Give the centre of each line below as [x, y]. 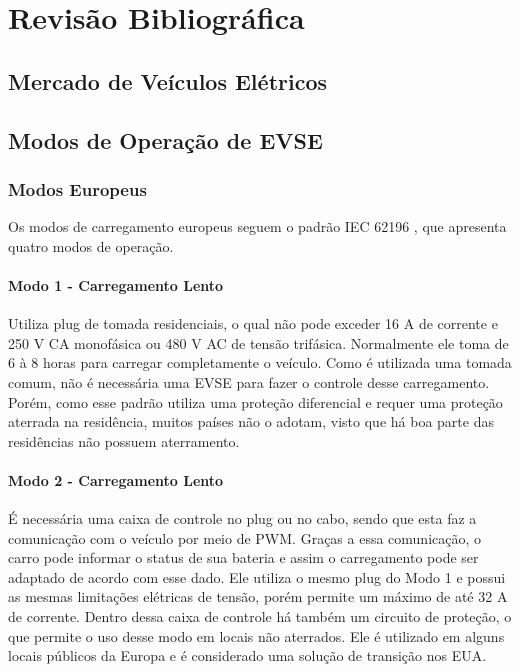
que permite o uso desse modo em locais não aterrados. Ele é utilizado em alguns [256, 635]
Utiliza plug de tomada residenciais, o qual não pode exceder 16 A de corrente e [253, 323]
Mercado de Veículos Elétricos [168, 80]
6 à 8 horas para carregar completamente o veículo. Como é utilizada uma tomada [260, 362]
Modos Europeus [77, 188]
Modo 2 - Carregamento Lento [116, 479]
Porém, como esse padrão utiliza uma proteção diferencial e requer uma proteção [255, 401]
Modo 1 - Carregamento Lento [116, 284]
